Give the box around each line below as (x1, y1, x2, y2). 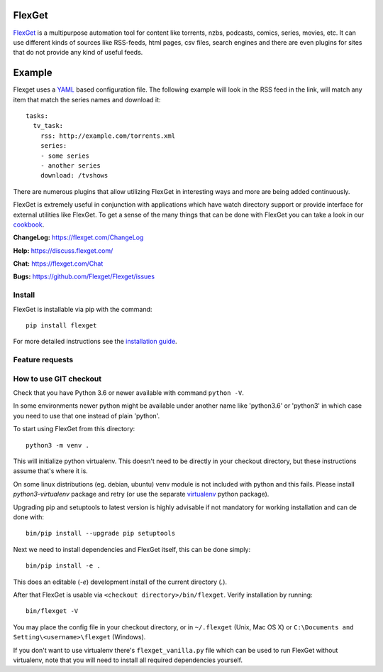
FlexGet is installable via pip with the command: (13, 305, 152, 313)
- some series (40, 151, 90, 160)
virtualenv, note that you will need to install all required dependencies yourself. (13, 656, 243, 664)
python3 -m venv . (26, 441, 90, 449)
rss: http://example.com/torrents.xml (40, 131, 176, 140)
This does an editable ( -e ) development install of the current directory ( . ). (13, 578, 227, 586)
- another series (40, 161, 101, 170)
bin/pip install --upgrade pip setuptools (26, 529, 176, 538)
